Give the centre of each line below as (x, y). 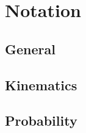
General (30, 49)
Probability (41, 120)
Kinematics (41, 84)
